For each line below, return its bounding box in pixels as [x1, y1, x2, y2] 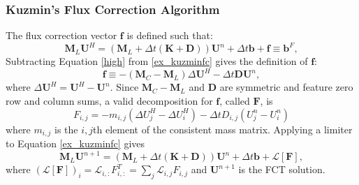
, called [219, 94, 250, 108]
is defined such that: [126, 28, 213, 43]
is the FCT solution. [238, 162, 325, 177]
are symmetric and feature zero [219, 80, 353, 94]
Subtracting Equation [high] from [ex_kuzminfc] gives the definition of [6, 54, 308, 68]
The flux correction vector [6, 28, 117, 43]
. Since [110, 80, 139, 94]
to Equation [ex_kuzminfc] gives [6, 136, 145, 151]
